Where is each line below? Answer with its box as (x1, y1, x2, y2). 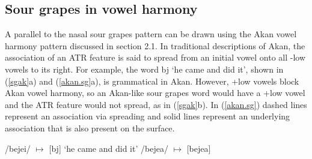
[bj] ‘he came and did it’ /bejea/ (49, 142, 168, 154)
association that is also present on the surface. (5, 121, 175, 134)
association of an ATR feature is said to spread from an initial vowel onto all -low (5, 51, 306, 64)
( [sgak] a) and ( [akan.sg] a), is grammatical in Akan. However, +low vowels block (5, 74, 299, 87)
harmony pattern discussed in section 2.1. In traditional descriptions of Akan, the (5, 39, 305, 52)
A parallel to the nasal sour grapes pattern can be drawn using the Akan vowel (5, 28, 297, 40)
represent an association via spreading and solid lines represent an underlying (5, 110, 290, 122)
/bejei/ (5, 142, 31, 154)
